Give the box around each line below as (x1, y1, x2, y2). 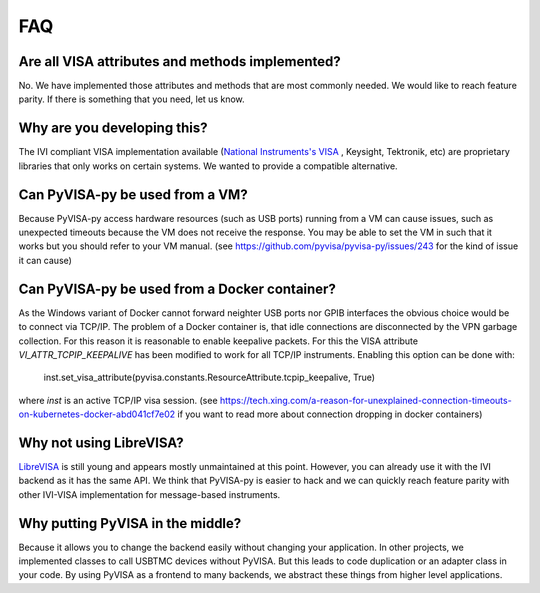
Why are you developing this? (18, 120, 208, 137)
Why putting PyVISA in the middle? (18, 515, 242, 532)
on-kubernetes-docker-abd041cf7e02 (18, 408, 176, 420)
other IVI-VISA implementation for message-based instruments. (18, 488, 281, 500)
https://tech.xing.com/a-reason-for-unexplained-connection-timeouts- (220, 394, 512, 406)
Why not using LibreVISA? (18, 434, 184, 451)
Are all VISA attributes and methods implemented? (18, 53, 341, 70)
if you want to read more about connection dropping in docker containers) (176, 408, 483, 420)
